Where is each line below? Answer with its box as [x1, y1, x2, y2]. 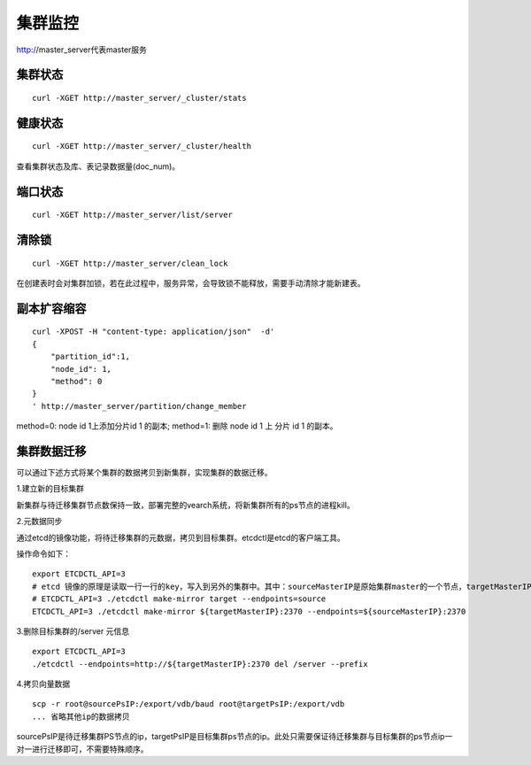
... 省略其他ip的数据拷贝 [32, 711, 130, 722]
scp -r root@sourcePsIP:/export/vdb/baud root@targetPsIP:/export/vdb [32, 699, 345, 709]
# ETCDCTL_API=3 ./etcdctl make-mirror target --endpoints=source [32, 594, 327, 604]
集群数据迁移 [16, 444, 87, 459]
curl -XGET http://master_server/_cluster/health [32, 142, 252, 151]
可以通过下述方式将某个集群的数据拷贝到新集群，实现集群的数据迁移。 [16, 467, 273, 477]
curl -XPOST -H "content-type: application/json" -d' [32, 327, 275, 336]
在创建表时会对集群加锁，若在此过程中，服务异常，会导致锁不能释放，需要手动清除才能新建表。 [16, 277, 366, 288]
